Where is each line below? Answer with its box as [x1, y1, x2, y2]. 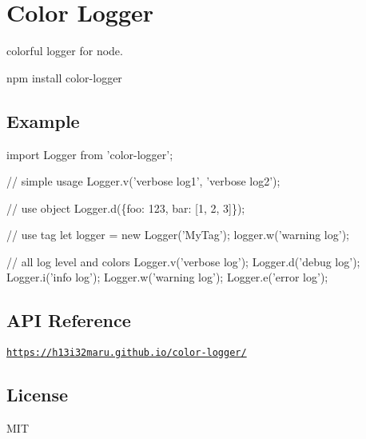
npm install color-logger [6, 69, 122, 86]
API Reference [6, 308, 131, 333]
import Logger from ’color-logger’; [6, 146, 173, 162]
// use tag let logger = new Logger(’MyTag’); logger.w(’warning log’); [6, 226, 349, 243]
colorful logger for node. [6, 42, 123, 59]
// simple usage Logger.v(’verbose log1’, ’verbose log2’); [6, 173, 280, 190]
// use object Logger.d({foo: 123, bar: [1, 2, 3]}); [6, 199, 245, 216]
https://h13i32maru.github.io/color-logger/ [6, 347, 247, 359]
